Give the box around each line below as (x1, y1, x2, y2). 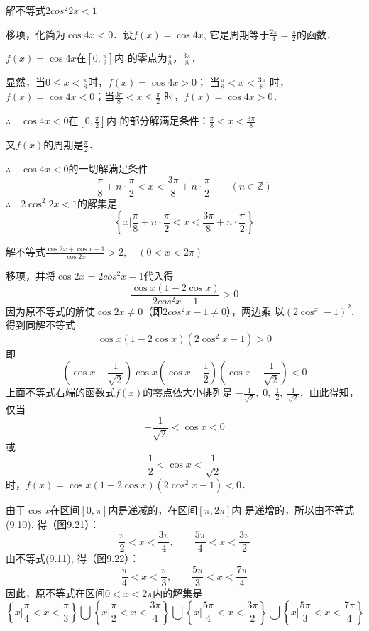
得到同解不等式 (6, 317, 75, 332)
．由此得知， (299, 385, 359, 400)
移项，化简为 (6, 26, 65, 41)
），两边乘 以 (226, 303, 285, 318)
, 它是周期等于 (203, 26, 270, 41)
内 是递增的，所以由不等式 (231, 503, 354, 517)
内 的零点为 (114, 50, 167, 65)
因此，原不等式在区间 (6, 586, 105, 600)
